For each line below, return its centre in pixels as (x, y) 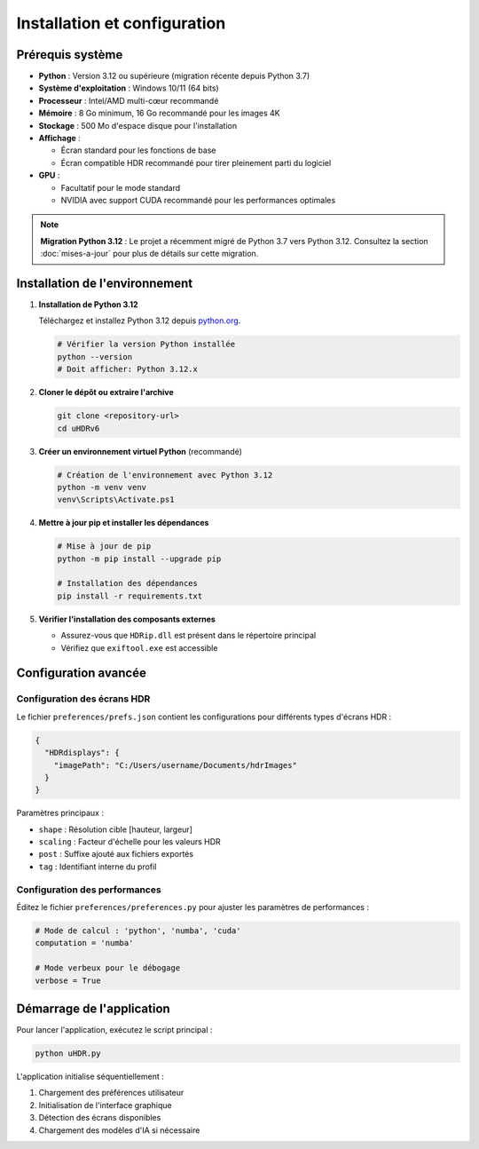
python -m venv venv (102, 487)
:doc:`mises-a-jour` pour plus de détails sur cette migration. (149, 254)
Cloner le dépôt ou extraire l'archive (106, 392)
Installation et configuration (121, 23)
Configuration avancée (81, 674)
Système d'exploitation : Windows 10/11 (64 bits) (129, 88)
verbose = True (68, 980)
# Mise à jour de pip (104, 547)
